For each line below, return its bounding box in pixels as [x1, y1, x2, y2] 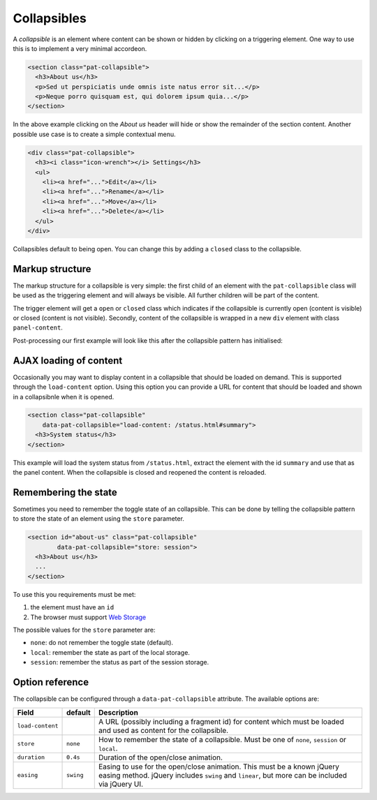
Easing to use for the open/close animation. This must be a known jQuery [98, 762, 340, 771]
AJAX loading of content [13, 355, 123, 366]
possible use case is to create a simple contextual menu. [13, 130, 176, 138]
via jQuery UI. [98, 779, 143, 789]
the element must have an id [30, 603, 114, 612]
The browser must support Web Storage [30, 613, 147, 621]
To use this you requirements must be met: [13, 590, 136, 598]
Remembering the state [13, 486, 118, 498]
